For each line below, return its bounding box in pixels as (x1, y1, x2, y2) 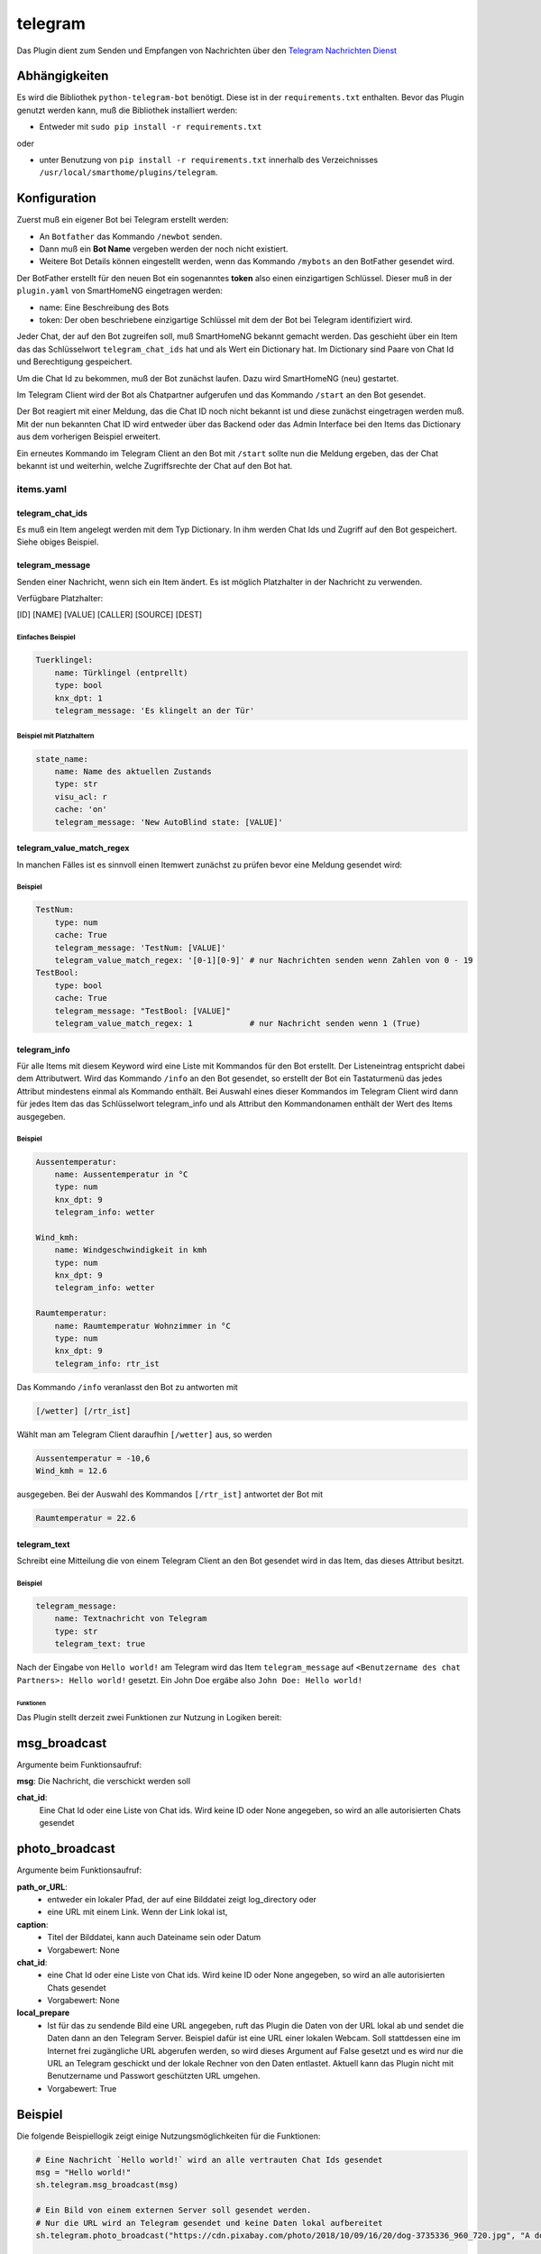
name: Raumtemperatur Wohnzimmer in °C (54, 1321, 232, 1331)
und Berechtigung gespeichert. (16, 356, 133, 367)
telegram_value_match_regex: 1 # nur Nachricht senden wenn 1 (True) (54, 1018, 421, 1028)
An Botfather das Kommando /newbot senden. (39, 231, 223, 242)
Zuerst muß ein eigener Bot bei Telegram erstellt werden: (16, 215, 229, 225)
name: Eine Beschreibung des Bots (39, 302, 170, 313)
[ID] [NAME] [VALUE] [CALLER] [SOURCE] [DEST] (16, 609, 203, 620)
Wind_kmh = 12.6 (35, 1466, 108, 1476)
